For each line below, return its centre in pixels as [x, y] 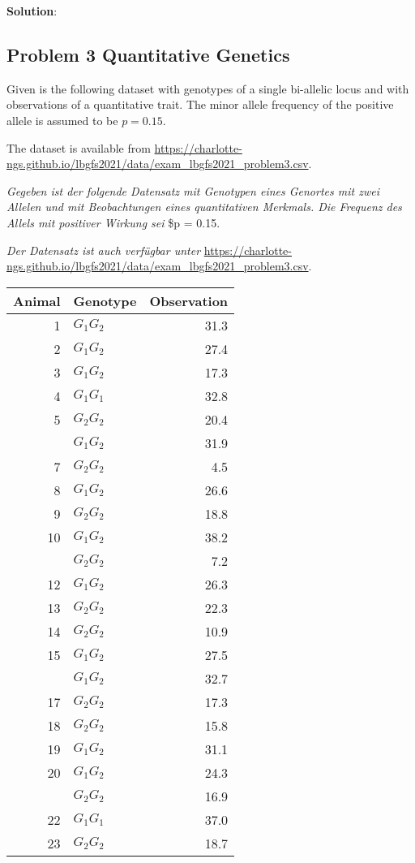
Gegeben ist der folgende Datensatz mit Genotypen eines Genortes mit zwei [193, 190]
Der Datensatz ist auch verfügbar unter [104, 250]
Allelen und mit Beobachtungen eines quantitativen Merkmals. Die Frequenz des [204, 207]
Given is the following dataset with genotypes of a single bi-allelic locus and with [208, 88]
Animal [37, 300]
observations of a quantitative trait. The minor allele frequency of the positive [200, 104]
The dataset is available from [79, 147]
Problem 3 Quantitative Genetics [148, 54]
